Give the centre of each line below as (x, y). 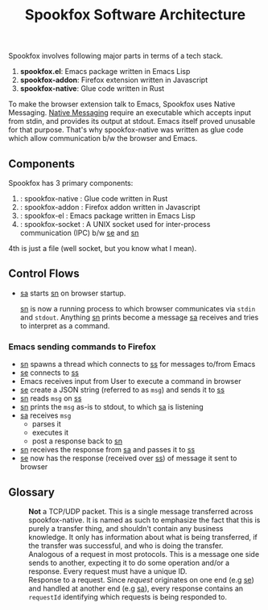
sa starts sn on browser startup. (73, 293)
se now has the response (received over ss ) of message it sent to (128, 458)
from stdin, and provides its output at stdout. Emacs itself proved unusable (132, 122)
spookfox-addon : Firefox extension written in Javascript (113, 80)
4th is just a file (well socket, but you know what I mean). (103, 248)
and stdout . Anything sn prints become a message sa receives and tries (139, 317)
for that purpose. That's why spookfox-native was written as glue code (126, 130)
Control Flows (44, 274)
